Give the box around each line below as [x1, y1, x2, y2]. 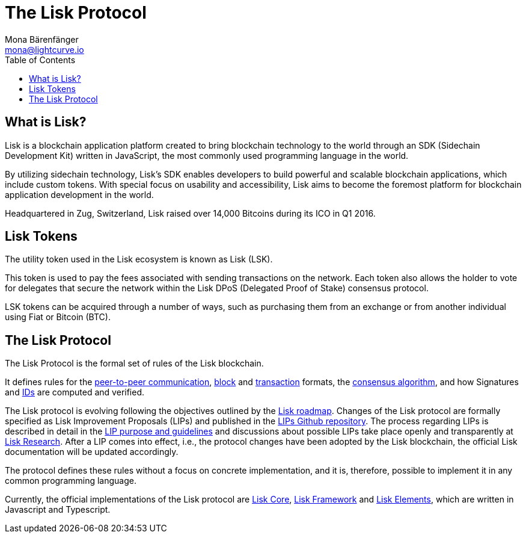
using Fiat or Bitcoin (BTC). [5, 312, 111, 323]
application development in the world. [5, 189, 154, 200]
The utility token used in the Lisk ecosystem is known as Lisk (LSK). [5, 254, 273, 265]
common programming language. [5, 475, 136, 486]
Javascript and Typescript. [5, 504, 111, 515]
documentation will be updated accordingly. [5, 447, 179, 457]
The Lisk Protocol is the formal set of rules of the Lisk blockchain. [5, 358, 264, 369]
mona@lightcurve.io [5, 44, 84, 55]
